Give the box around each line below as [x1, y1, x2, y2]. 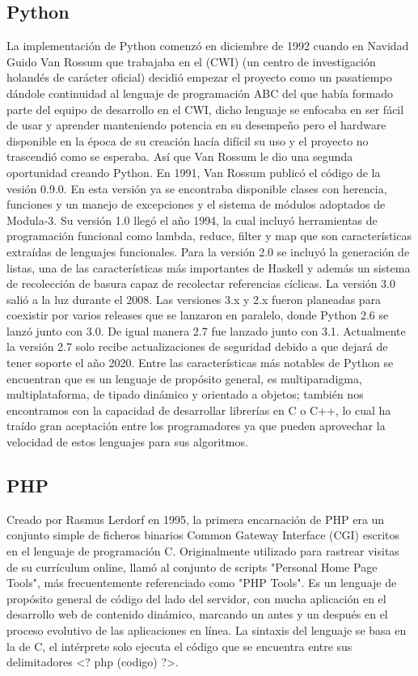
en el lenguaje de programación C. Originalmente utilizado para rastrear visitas [6, 543, 399, 560]
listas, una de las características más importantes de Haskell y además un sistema [6, 259, 411, 276]
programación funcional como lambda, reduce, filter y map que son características [6, 227, 412, 244]
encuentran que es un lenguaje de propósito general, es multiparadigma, [6, 370, 362, 387]
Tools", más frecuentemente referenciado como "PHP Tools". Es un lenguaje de [6, 574, 397, 591]
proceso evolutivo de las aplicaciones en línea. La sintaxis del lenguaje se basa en [6, 622, 407, 638]
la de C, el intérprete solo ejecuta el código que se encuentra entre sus [6, 637, 353, 654]
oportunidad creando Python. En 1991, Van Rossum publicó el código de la [6, 163, 381, 180]
